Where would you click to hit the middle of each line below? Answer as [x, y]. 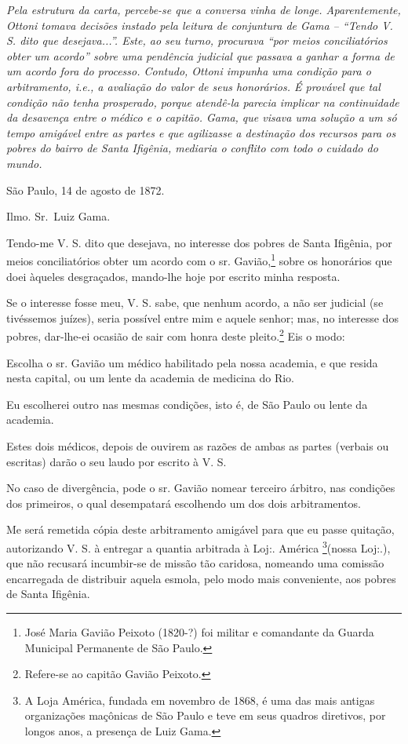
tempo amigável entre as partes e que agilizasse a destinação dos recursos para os [201, 132]
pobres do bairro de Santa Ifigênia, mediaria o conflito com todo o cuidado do [192, 148]
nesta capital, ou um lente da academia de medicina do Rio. [150, 378]
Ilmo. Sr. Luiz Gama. [58, 216]
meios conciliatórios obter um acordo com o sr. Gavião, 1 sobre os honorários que [199, 259]
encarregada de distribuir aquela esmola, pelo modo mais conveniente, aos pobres [201, 578]
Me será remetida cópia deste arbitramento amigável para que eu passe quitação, [200, 529]
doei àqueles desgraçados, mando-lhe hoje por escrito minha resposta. [173, 276]
